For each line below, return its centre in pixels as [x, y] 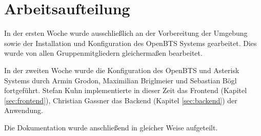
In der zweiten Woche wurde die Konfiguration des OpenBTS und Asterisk [122, 70]
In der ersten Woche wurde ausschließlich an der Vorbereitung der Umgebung [126, 33]
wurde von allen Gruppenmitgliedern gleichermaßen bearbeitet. [103, 53]
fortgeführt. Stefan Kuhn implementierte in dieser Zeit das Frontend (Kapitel [126, 90]
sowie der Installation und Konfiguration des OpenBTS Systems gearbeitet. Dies [130, 43]
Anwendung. [24, 110]
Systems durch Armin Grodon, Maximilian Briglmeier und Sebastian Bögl [121, 80]
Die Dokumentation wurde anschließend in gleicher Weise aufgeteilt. [111, 127]
